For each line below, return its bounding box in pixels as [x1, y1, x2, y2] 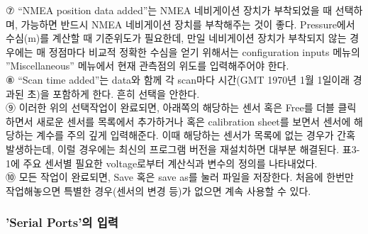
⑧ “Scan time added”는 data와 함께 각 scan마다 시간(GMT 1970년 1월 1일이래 [6, 72, 350, 87]
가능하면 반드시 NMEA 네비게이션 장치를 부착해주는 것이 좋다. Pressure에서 [21, 16, 355, 31]
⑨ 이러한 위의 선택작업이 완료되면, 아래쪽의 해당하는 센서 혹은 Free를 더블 [6, 100, 335, 115]
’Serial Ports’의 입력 [6, 213, 118, 231]
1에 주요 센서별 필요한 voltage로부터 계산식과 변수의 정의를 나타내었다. [6, 155, 318, 170]
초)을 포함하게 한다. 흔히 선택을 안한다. [27, 86, 200, 101]
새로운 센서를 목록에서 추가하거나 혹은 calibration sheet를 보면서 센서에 [36, 113, 351, 128]
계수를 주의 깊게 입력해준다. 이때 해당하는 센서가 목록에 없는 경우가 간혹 [36, 128, 356, 143]
